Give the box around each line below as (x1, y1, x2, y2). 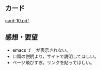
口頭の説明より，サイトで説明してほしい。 (12, 53, 99, 59)
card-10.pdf (5, 17, 29, 23)
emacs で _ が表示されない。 (12, 47, 71, 53)
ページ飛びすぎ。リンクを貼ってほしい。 (12, 59, 95, 65)
